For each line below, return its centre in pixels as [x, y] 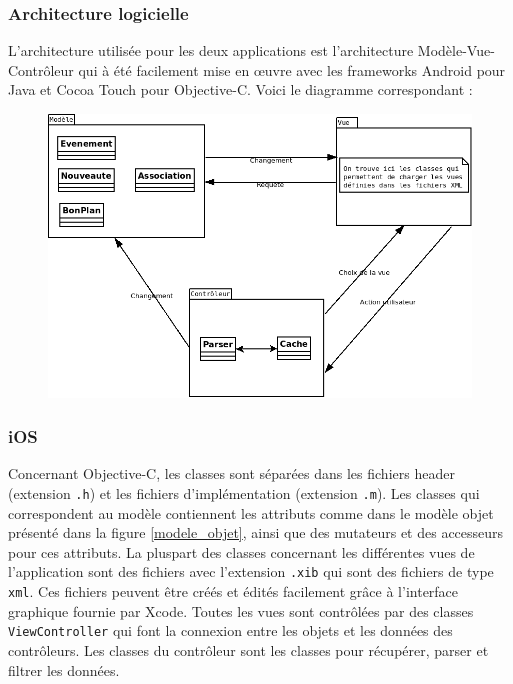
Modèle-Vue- [456, 50]
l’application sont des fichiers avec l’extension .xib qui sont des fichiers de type [251, 571]
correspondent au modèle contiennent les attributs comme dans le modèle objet [251, 512]
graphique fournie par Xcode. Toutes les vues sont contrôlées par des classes [241, 610]
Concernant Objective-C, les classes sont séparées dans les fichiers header [231, 473]
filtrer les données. [64, 669]
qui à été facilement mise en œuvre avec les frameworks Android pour [292, 69]
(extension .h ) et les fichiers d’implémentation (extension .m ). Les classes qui [244, 492]
